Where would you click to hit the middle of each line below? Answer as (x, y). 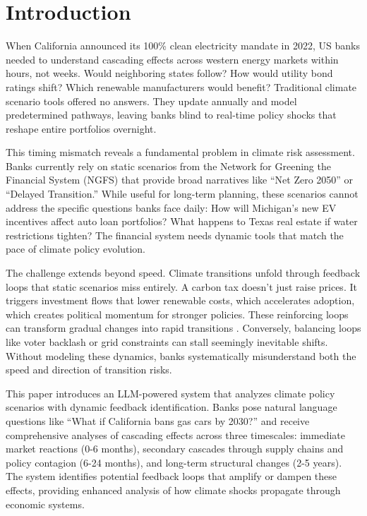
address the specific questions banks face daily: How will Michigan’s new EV (171, 207)
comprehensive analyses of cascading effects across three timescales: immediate (175, 434)
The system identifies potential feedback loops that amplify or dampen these (172, 476)
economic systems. (45, 504)
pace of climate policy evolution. (76, 249)
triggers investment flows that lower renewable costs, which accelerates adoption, (180, 300)
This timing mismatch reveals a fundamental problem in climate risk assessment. (180, 152)
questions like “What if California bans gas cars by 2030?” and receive (158, 420)
